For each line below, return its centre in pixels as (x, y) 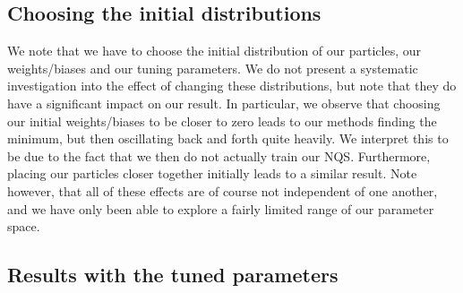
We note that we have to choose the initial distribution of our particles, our (214, 51)
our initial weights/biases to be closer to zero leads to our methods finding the (222, 121)
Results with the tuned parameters (173, 275)
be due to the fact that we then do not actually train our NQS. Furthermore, (219, 155)
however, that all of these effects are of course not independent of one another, (223, 190)
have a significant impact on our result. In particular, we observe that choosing (224, 103)
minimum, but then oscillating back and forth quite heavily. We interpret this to (228, 138)
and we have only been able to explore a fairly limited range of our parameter (221, 208)
